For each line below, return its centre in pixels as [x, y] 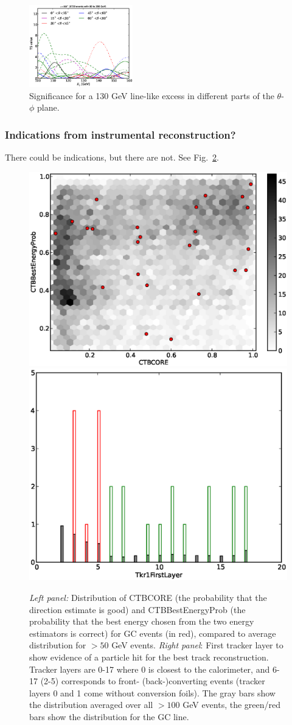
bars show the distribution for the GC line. [109, 716]
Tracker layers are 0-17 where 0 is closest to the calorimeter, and [150, 669]
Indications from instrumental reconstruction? [120, 134]
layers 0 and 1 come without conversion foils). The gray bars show [152, 692]
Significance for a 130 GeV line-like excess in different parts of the [152, 95]
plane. [48, 107]
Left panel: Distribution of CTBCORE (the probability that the [148, 597]
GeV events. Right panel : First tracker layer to [197, 645]
